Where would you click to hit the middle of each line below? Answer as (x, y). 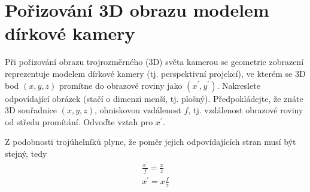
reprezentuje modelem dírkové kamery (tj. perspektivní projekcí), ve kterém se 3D (155, 73)
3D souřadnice (31, 110)
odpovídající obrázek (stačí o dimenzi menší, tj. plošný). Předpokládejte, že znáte (154, 98)
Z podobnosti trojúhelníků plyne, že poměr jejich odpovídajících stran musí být (151, 142)
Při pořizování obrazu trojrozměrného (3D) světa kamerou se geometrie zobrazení (154, 62)
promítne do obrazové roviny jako (121, 85)
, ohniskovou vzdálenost (138, 110)
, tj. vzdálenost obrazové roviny (246, 110)
